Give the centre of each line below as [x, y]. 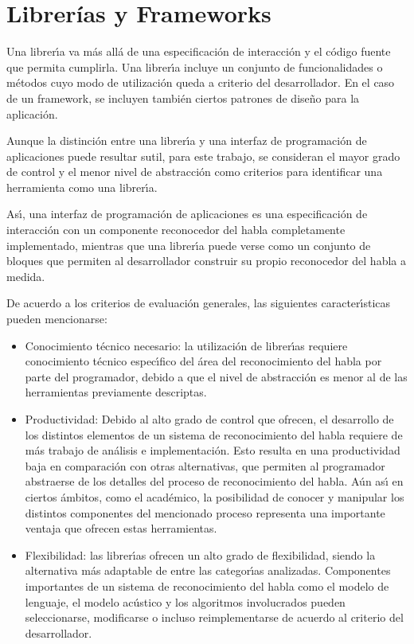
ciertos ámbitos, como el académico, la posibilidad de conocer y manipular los [215, 496]
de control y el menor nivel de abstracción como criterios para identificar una [195, 172]
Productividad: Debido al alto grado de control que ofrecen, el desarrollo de [209, 419]
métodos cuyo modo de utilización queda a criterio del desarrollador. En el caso [201, 82]
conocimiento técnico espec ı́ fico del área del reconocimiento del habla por [203, 361]
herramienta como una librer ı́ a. [82, 187]
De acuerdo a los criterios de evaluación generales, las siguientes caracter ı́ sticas [199, 303]
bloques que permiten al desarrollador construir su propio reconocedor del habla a [206, 261]
